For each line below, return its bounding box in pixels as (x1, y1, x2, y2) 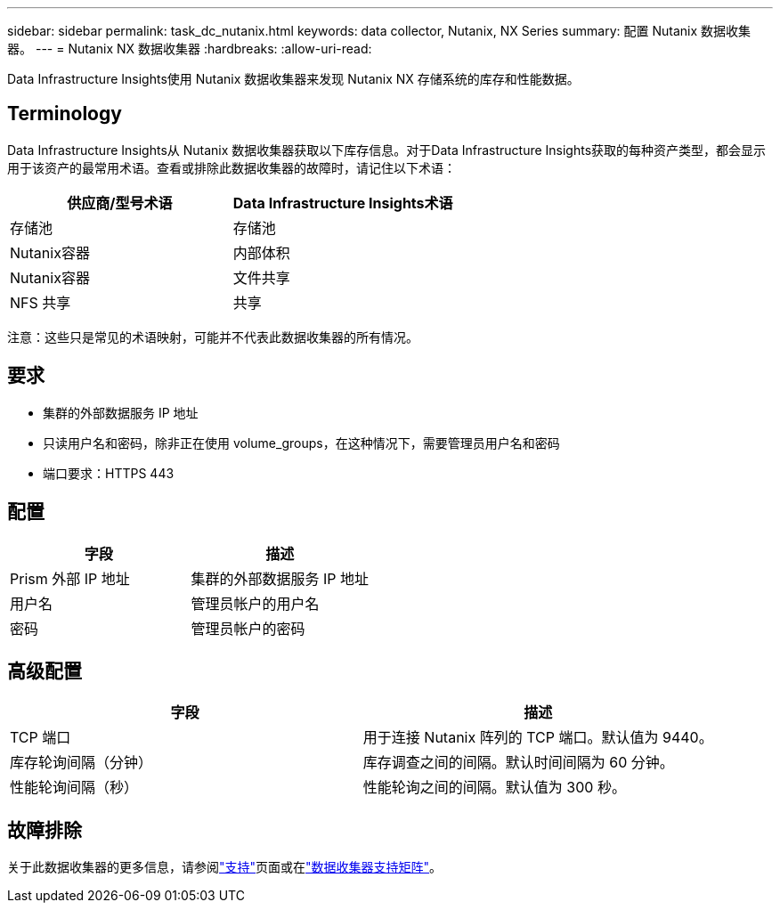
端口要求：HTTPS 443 (43, 465, 175, 481)
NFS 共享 (10, 293, 71, 312)
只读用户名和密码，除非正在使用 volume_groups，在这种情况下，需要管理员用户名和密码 (43, 435, 560, 451)
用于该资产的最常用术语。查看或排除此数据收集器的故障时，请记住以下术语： (7, 159, 456, 175)
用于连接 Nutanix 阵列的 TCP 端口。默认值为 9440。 (362, 728, 713, 747)
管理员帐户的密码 (191, 619, 305, 638)
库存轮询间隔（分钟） (10, 753, 153, 772)
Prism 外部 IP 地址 (10, 569, 130, 588)
